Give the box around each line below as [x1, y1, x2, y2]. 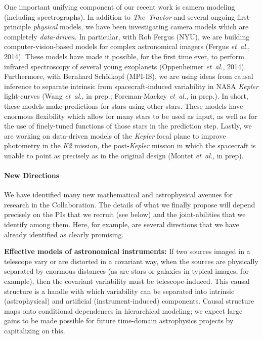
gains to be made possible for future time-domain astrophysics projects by [4, 315, 234, 326]
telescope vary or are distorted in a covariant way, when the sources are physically [4, 256, 258, 266]
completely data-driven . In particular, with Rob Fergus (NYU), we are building [4, 31, 250, 41]
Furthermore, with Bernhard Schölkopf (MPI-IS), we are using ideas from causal [4, 71, 253, 81]
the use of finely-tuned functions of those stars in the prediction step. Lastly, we [4, 120, 252, 131]
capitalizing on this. [4, 325, 65, 336]
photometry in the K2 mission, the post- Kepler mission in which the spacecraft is [4, 140, 256, 151]
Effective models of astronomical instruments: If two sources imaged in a [4, 246, 250, 257]
